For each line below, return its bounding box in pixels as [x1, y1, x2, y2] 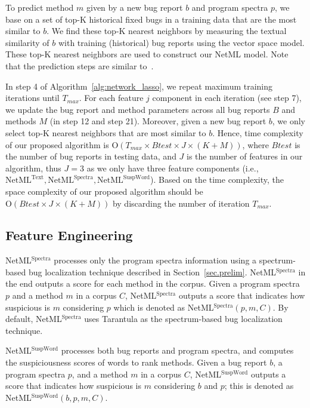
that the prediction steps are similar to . [5, 59, 154, 72]
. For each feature [79, 91, 144, 104]
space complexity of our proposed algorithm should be [5, 185, 203, 197]
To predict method [5, 1, 74, 13]
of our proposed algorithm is [5, 138, 109, 151]
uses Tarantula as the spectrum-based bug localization [84, 312, 283, 325]
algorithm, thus [5, 161, 61, 174]
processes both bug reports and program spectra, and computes [61, 344, 294, 357]
